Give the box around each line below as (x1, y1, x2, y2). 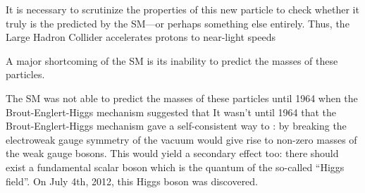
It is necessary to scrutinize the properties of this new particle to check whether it (6, 2, 359, 16)
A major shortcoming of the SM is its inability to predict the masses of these (6, 53, 338, 68)
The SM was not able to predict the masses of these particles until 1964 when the (6, 90, 358, 105)
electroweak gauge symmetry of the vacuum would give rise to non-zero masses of (6, 132, 357, 147)
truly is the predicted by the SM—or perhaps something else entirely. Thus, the (6, 15, 349, 30)
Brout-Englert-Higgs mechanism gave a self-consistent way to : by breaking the (6, 118, 347, 133)
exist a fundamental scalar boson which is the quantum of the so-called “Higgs (6, 159, 345, 174)
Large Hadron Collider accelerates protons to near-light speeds (6, 30, 276, 44)
